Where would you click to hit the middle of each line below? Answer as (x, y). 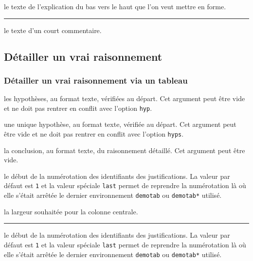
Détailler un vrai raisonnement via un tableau (96, 80)
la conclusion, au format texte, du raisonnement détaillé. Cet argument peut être (125, 150)
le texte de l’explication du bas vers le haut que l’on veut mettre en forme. (115, 6)
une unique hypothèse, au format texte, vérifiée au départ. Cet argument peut (120, 124)
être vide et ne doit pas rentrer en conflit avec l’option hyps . (94, 134)
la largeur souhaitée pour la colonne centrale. (71, 211)
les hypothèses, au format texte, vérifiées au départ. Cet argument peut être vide (125, 98)
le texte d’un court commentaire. (53, 30)
